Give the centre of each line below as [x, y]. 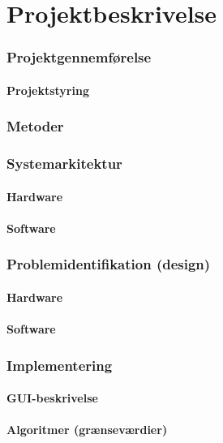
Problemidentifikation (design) [109, 264]
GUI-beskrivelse [52, 398]
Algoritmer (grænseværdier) [87, 430]
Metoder [35, 126]
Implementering [60, 365]
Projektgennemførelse [79, 57]
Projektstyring [48, 90]
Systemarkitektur [64, 163]
